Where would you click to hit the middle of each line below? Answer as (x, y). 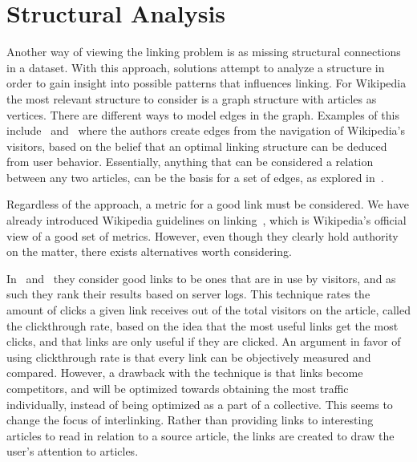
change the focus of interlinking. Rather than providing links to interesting (190, 420)
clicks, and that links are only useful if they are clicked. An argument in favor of (204, 341)
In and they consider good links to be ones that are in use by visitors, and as (201, 278)
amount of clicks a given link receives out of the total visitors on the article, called (208, 310)
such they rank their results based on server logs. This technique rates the (188, 294)
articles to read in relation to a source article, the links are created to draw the (200, 435)
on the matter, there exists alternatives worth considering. (149, 251)
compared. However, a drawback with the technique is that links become (185, 373)
